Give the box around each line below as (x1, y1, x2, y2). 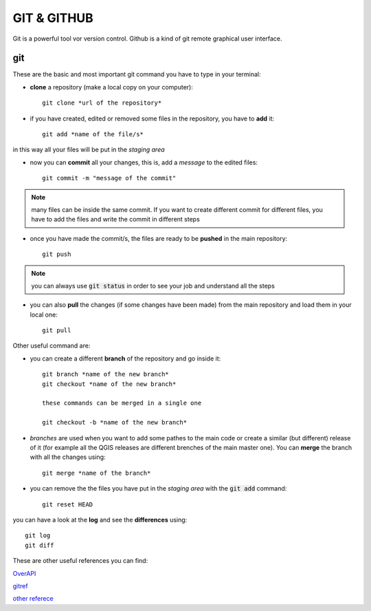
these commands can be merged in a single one (42, 399, 202, 407)
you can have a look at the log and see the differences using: (12, 515, 188, 524)
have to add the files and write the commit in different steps (31, 215, 201, 224)
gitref (12, 581, 28, 590)
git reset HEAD (42, 500, 93, 508)
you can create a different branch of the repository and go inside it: (30, 354, 221, 363)
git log (25, 532, 51, 539)
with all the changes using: (30, 453, 106, 461)
